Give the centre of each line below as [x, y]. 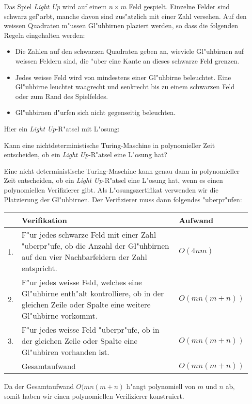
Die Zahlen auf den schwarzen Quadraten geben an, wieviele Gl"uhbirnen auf [130, 51]
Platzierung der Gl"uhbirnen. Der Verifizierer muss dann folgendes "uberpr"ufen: [123, 199]
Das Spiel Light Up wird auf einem [55, 6]
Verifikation [44, 220]
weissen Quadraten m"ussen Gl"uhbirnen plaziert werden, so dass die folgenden [121, 25]
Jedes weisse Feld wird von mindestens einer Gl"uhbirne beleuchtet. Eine [123, 77]
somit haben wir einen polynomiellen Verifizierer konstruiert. [94, 396]
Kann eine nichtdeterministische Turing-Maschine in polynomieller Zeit [110, 145]
